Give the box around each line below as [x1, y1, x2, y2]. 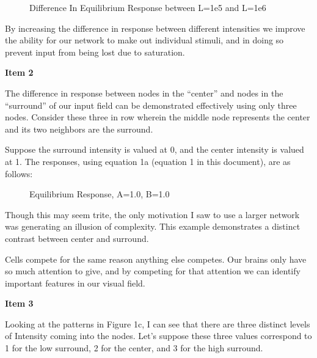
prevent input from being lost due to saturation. [5, 45, 185, 58]
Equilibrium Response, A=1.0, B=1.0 [29, 188, 170, 200]
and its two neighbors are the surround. [5, 122, 153, 135]
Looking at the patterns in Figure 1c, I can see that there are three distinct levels [5, 317, 310, 330]
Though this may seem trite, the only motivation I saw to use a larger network [5, 208, 300, 221]
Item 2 [5, 66, 34, 79]
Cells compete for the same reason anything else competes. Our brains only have [5, 252, 307, 265]
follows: [5, 167, 33, 180]
